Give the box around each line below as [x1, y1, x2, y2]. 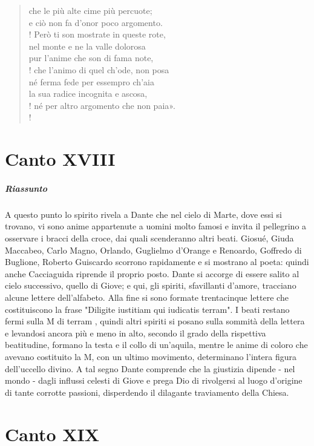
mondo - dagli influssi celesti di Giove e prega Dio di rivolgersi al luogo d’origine [5, 374, 303, 387]
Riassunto [5, 182, 47, 194]
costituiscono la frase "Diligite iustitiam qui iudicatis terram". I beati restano [5, 303, 290, 315]
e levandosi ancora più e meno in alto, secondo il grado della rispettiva [5, 326, 266, 339]
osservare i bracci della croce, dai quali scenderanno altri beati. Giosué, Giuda [5, 232, 294, 244]
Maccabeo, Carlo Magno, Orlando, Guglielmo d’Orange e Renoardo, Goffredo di [5, 243, 302, 256]
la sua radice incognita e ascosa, [28, 87, 148, 100]
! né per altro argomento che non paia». [28, 99, 175, 111]
